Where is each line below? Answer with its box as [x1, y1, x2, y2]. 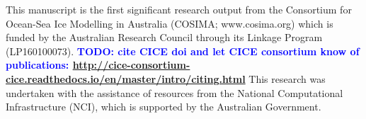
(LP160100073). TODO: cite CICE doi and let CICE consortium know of [6, 43, 360, 58]
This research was [248, 71, 326, 86]
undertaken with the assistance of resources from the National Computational [6, 85, 343, 100]
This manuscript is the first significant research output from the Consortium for [6, 2, 352, 16]
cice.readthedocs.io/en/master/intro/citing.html [6, 71, 246, 86]
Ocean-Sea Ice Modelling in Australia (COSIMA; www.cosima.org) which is [6, 16, 333, 30]
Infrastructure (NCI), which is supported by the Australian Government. [6, 99, 321, 114]
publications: [6, 57, 69, 72]
